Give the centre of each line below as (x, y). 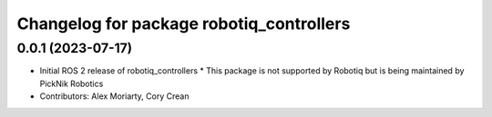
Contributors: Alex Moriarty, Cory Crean (114, 96)
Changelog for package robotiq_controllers (184, 24)
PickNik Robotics (72, 83)
